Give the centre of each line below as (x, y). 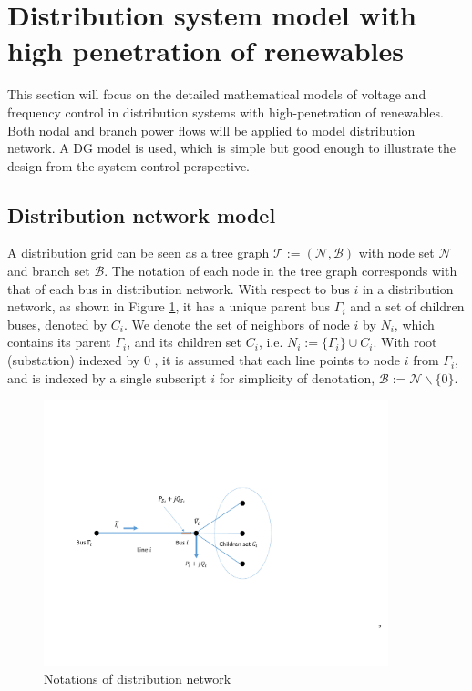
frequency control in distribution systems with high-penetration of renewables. (226, 112)
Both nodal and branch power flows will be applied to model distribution (211, 130)
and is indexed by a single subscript (107, 377)
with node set (396, 253)
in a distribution (408, 288)
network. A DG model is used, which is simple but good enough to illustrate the (231, 148)
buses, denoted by (57, 324)
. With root (405, 342)
